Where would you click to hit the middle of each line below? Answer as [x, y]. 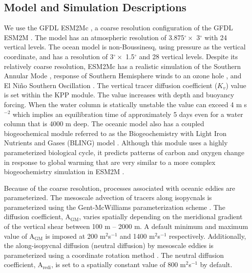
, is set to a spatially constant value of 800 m [118, 264]
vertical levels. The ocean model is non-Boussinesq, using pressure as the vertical [125, 47]
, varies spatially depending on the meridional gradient [161, 216]
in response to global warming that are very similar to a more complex [110, 162]
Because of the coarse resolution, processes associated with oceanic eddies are [120, 188]
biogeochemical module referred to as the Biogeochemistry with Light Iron [115, 133]
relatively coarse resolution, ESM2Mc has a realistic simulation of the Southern [122, 66]
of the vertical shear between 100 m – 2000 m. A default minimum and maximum [126, 226]
